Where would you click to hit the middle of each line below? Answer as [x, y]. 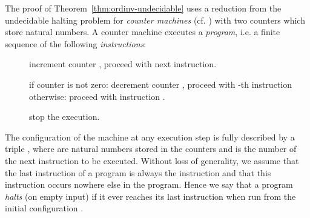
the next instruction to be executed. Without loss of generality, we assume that [152, 160]
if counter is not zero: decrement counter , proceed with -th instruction [160, 84]
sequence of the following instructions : [76, 43]
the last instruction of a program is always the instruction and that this [138, 172]
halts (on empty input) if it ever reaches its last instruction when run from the [150, 196]
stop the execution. [64, 117]
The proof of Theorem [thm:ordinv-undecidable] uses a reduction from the [143, 8]
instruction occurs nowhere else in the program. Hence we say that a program [149, 184]
